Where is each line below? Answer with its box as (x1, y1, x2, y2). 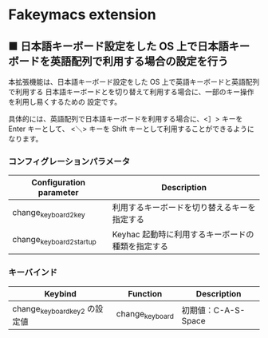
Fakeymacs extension (8, 6, 157, 24)
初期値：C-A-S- (181, 304, 246, 316)
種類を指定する (112, 241, 169, 253)
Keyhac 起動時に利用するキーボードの (112, 229, 254, 241)
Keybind (44, 288, 77, 299)
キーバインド (8, 267, 57, 278)
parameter (37, 187, 79, 198)
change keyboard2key (12, 206, 85, 219)
